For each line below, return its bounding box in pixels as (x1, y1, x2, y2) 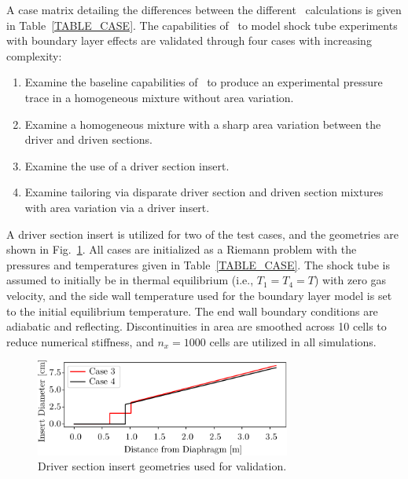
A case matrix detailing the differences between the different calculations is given (6, 2, 402, 17)
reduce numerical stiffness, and (6, 333, 154, 349)
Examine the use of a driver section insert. (24, 157, 230, 174)
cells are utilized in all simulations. (209, 333, 377, 349)
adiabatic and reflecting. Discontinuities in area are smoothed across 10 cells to (6, 318, 387, 335)
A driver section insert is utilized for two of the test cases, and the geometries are (6, 225, 399, 242)
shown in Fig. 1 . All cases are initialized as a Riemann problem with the (6, 241, 357, 258)
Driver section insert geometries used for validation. (38, 458, 287, 474)
